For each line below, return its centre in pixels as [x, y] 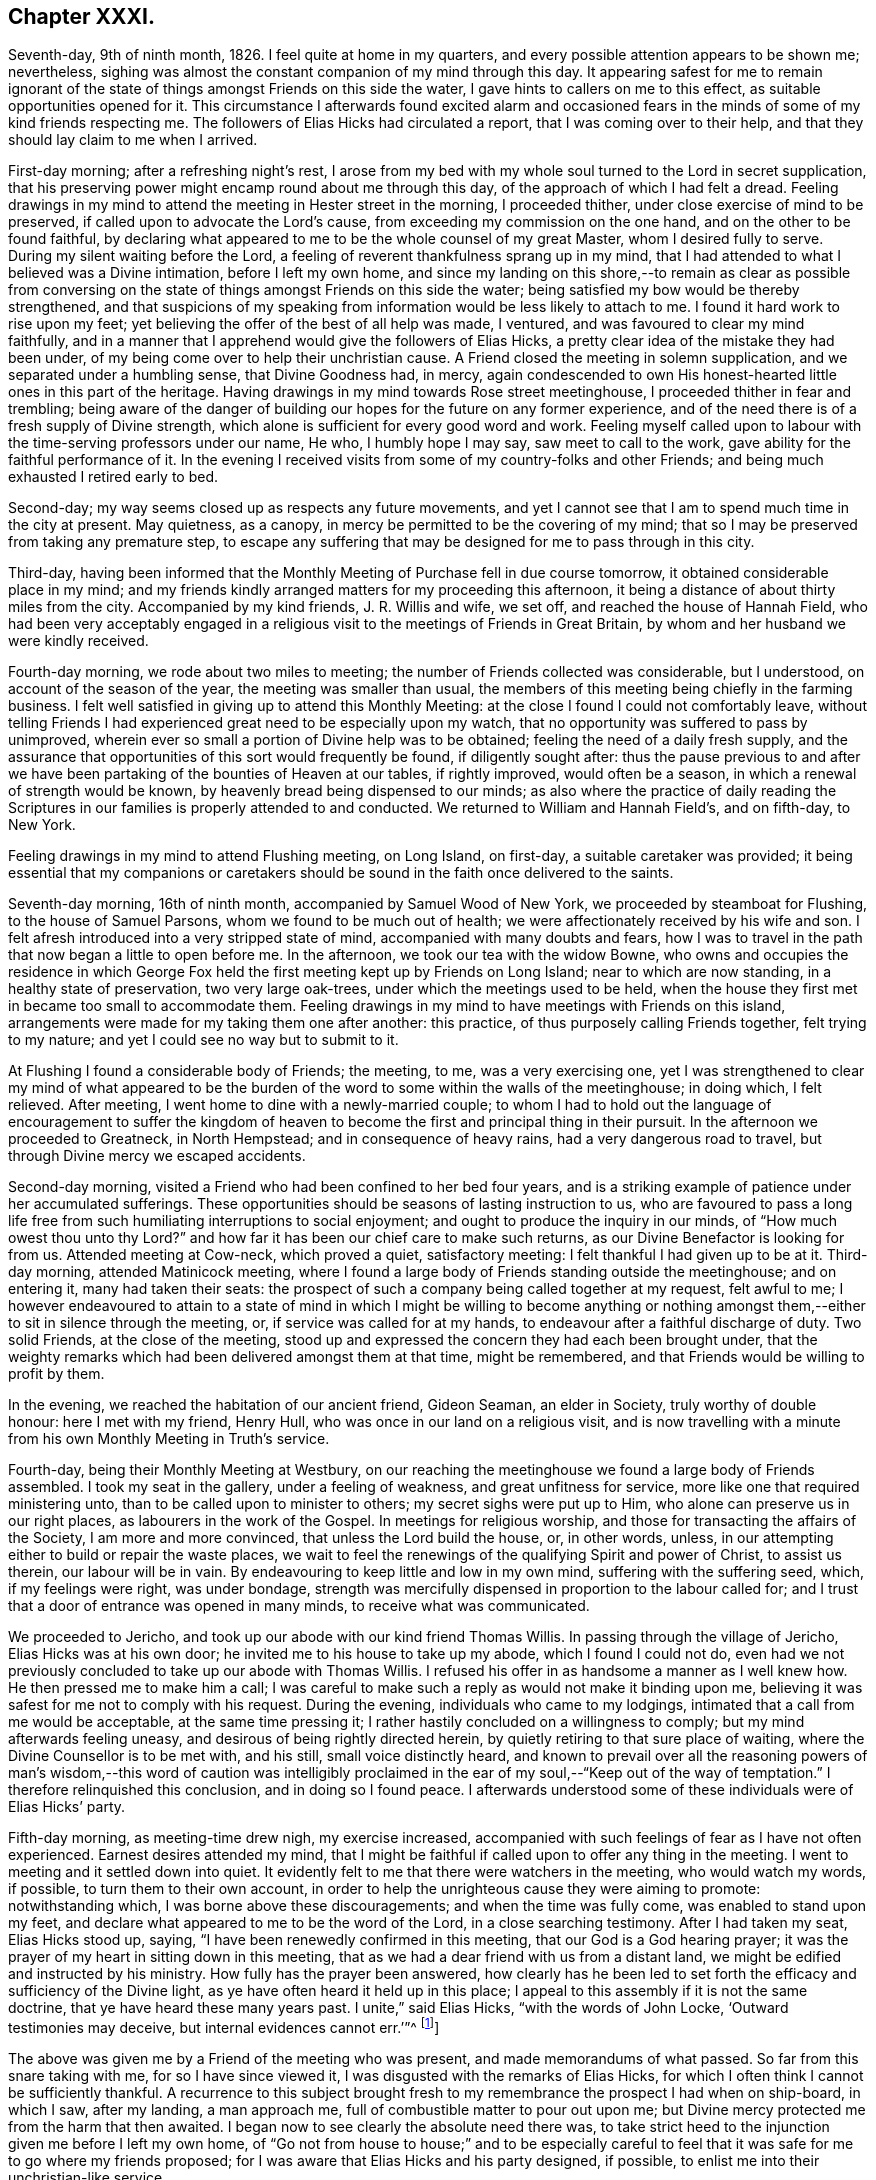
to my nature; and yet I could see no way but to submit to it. [203, 1040]
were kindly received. [78, 641]
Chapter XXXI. [81, 16]
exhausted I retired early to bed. [113, 477]
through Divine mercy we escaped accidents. [157, 1156]
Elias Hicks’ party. [67, 1807]
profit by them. [56, 1374]
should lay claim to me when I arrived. [133, 140]
